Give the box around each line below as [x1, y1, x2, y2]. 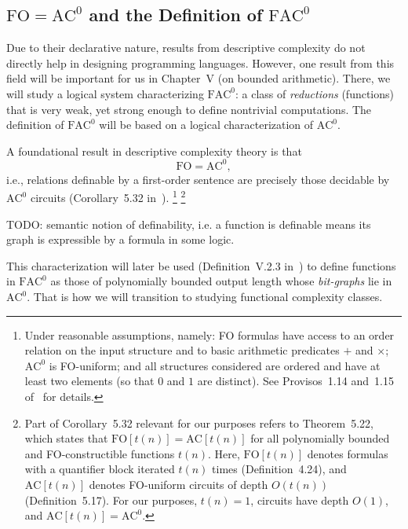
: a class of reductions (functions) [235, 85, 394, 101]
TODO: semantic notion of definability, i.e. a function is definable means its [6, 215, 371, 232]
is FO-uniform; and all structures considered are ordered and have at [49, 357, 381, 373]
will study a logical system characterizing [6, 85, 204, 101]
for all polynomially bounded [250, 430, 390, 446]
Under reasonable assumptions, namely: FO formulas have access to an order [24, 326, 395, 343]
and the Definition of [89, 2, 263, 27]
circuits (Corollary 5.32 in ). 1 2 [30, 187, 186, 206]
